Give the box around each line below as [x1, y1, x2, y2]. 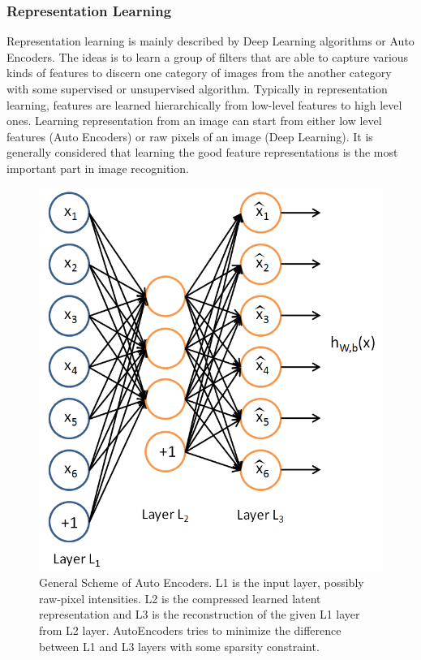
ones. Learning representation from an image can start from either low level [6, 112, 382, 129]
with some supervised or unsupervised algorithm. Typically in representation [6, 80, 388, 97]
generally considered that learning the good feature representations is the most [6, 144, 398, 161]
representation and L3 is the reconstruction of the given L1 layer [39, 606, 360, 623]
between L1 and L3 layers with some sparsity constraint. [39, 637, 320, 654]
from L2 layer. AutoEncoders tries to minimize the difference [39, 622, 342, 639]
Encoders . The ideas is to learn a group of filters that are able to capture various [6, 48, 409, 65]
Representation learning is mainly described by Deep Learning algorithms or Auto [6, 32, 415, 50]
